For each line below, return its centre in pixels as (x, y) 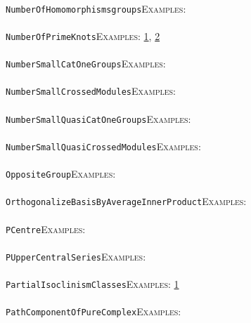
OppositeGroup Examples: (61, 174)
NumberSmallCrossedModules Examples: (91, 91)
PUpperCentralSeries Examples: (76, 256)
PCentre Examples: (46, 229)
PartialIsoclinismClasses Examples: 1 (92, 284)
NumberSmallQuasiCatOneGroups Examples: (98, 118)
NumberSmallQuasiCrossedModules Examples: (103, 146)
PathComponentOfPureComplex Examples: (94, 311)
